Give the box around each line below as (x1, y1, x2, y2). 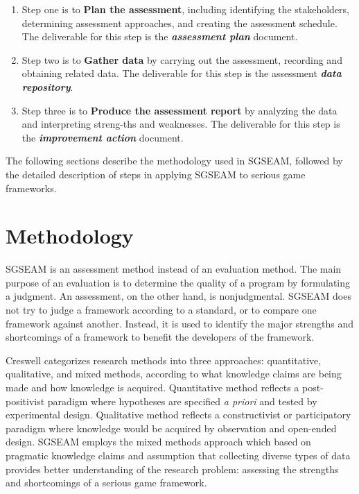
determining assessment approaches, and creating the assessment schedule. (21, 15, 338, 30)
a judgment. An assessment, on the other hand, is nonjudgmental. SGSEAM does (6, 289, 351, 303)
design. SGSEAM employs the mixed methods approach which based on (6, 434, 311, 449)
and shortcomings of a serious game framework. (6, 475, 207, 490)
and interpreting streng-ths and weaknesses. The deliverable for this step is (21, 117, 340, 131)
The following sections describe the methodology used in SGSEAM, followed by (6, 153, 343, 168)
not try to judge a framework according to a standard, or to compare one (6, 303, 317, 317)
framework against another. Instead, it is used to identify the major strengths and (6, 316, 353, 330)
